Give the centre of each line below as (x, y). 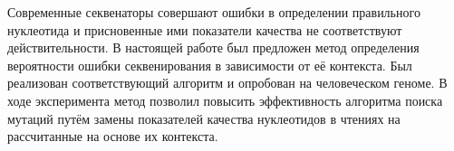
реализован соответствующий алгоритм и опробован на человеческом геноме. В (227, 83)
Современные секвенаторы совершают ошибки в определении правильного (214, 12)
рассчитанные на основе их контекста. (113, 136)
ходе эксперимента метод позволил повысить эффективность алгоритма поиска (225, 100)
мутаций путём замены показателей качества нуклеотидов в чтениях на (204, 118)
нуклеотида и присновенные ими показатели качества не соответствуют (205, 29)
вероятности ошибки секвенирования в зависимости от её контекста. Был (210, 65)
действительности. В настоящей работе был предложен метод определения (213, 47)
